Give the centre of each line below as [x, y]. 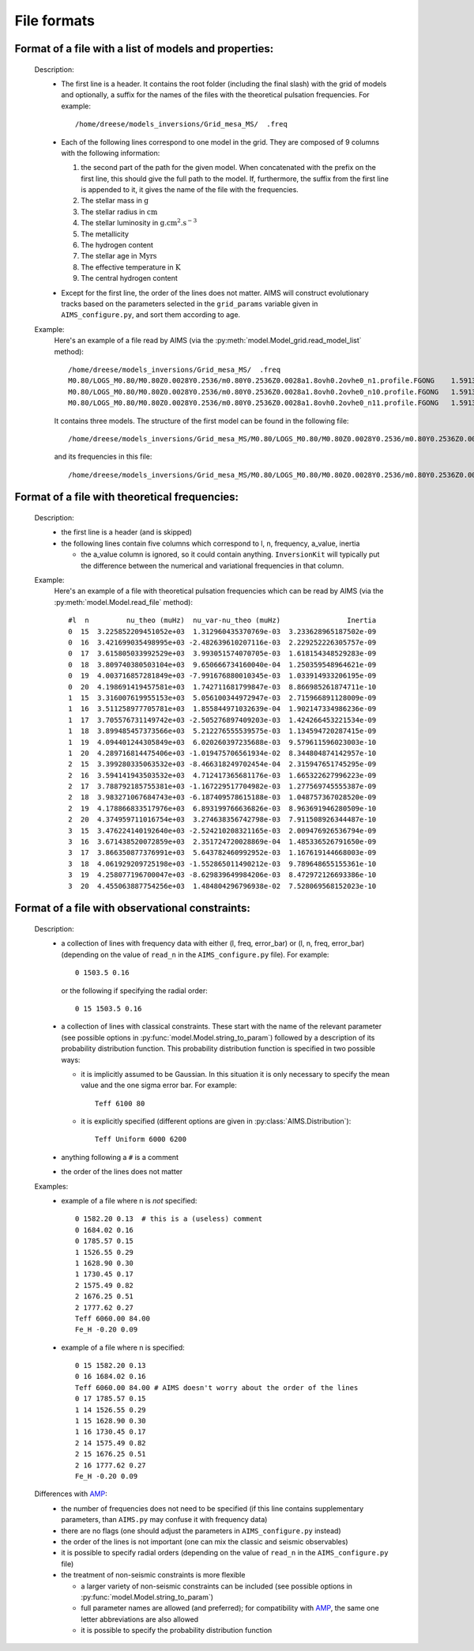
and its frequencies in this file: [103, 457]
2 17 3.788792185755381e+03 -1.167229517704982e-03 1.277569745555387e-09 [222, 786]
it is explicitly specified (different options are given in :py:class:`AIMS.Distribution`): [216, 1121]
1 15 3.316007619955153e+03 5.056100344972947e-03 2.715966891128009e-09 [222, 697]
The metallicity [105, 234]
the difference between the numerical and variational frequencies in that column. [213, 565]
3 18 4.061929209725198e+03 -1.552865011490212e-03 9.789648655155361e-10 [222, 863]
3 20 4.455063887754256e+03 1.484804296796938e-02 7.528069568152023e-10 [222, 886]
